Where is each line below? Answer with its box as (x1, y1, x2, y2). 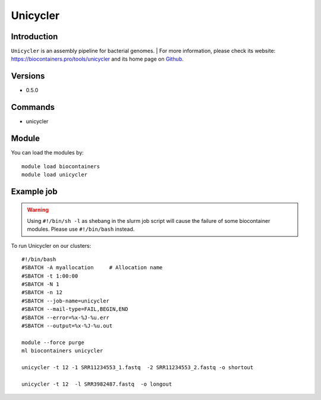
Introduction (11, 32, 58, 42)
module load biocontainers (21, 163, 100, 169)
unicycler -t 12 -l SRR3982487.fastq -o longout (21, 380, 172, 388)
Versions (11, 71, 45, 81)
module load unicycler (21, 171, 88, 178)
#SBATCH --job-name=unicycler (21, 297, 110, 304)
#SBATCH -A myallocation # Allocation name (21, 264, 163, 271)
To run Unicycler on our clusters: (11, 242, 92, 249)
